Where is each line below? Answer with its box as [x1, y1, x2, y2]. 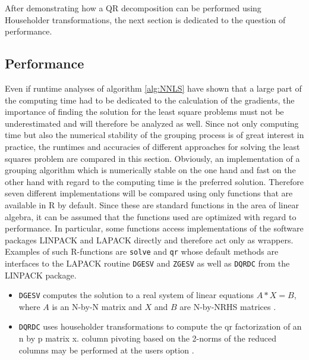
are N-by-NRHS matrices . [179, 300, 276, 312]
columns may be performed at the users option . [18, 343, 194, 356]
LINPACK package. [5, 268, 77, 281]
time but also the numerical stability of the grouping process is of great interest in [5, 129, 304, 141]
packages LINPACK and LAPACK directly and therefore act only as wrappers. [5, 233, 294, 246]
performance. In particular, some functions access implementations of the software [5, 222, 304, 234]
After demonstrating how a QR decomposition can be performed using [5, 2, 261, 14]
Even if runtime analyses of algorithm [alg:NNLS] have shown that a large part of [5, 82, 302, 94]
